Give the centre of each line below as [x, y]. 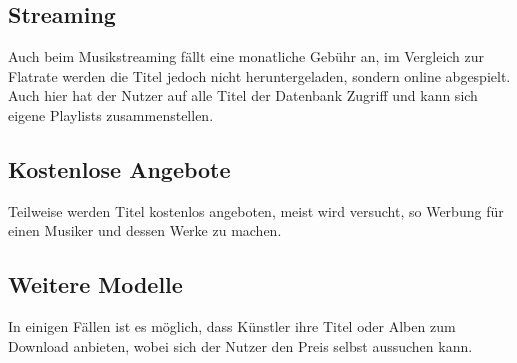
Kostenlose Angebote [119, 168]
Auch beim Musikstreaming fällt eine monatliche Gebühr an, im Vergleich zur [246, 56]
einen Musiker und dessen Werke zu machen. [145, 230]
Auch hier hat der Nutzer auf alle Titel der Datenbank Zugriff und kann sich [243, 95]
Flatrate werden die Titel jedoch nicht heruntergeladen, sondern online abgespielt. [259, 75]
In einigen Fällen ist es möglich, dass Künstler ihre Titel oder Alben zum [232, 326]
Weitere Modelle [95, 284]
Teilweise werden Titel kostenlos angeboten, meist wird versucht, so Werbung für [256, 210]
